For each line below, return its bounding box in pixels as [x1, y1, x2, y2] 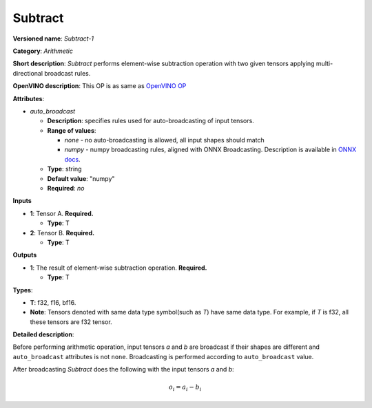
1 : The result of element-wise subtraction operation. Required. [30, 264, 207, 272]
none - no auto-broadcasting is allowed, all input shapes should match [64, 136, 265, 144]
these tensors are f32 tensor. [30, 317, 113, 326]
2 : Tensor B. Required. [30, 228, 95, 237]
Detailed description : [12, 330, 74, 339]
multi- [316, 59, 333, 68]
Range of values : [47, 126, 96, 134]
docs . [64, 155, 81, 163]
